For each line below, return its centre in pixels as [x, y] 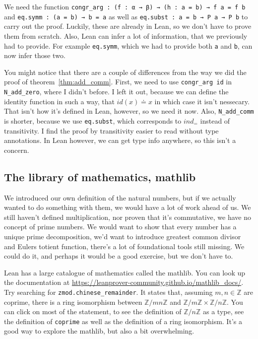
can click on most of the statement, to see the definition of [93, 311]
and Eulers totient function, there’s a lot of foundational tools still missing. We [124, 246]
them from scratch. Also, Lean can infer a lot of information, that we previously [126, 35]
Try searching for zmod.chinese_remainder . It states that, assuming [108, 292]
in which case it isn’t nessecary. [202, 101]
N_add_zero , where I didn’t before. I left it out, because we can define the [116, 91]
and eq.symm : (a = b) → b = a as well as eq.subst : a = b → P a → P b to [126, 16]
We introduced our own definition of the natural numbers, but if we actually [120, 197]
